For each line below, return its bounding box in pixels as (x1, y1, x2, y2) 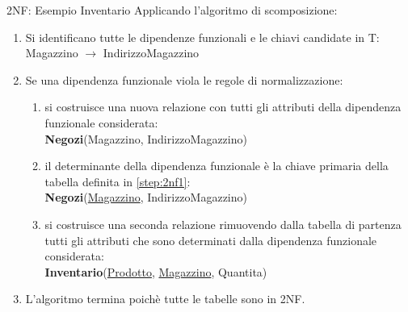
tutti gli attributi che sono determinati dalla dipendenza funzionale (44, 231, 377, 248)
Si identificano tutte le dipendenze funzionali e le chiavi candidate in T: (25, 28, 380, 45)
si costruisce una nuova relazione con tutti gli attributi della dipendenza (44, 98, 402, 115)
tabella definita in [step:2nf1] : (44, 173, 191, 189)
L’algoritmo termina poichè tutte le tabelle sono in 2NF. (25, 290, 305, 307)
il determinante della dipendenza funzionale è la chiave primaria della (44, 157, 389, 174)
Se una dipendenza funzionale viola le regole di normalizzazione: (25, 71, 343, 88)
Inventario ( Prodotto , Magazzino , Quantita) (44, 263, 267, 280)
